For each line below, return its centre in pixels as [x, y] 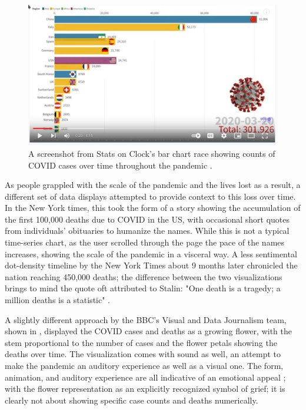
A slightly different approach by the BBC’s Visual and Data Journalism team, [146, 319]
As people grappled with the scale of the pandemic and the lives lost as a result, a [153, 185]
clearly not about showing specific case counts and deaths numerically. [132, 400]
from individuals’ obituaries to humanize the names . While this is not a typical [147, 231]
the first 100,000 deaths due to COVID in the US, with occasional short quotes [147, 219]
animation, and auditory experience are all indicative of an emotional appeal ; [145, 377]
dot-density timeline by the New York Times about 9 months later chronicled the [151, 265]
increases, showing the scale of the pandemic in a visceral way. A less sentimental [151, 253]
